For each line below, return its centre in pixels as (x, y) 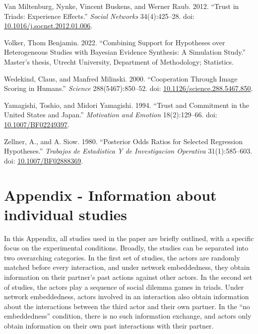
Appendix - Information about (110, 195)
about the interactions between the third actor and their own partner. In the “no (127, 306)
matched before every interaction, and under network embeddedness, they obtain (127, 267)
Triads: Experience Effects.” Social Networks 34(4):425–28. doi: (99, 16)
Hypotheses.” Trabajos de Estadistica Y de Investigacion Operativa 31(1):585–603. (128, 151)
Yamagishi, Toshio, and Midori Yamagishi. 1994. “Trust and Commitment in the (127, 105)
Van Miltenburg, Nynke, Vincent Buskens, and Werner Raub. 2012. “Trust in (122, 6)
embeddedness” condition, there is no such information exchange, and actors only (128, 316)
